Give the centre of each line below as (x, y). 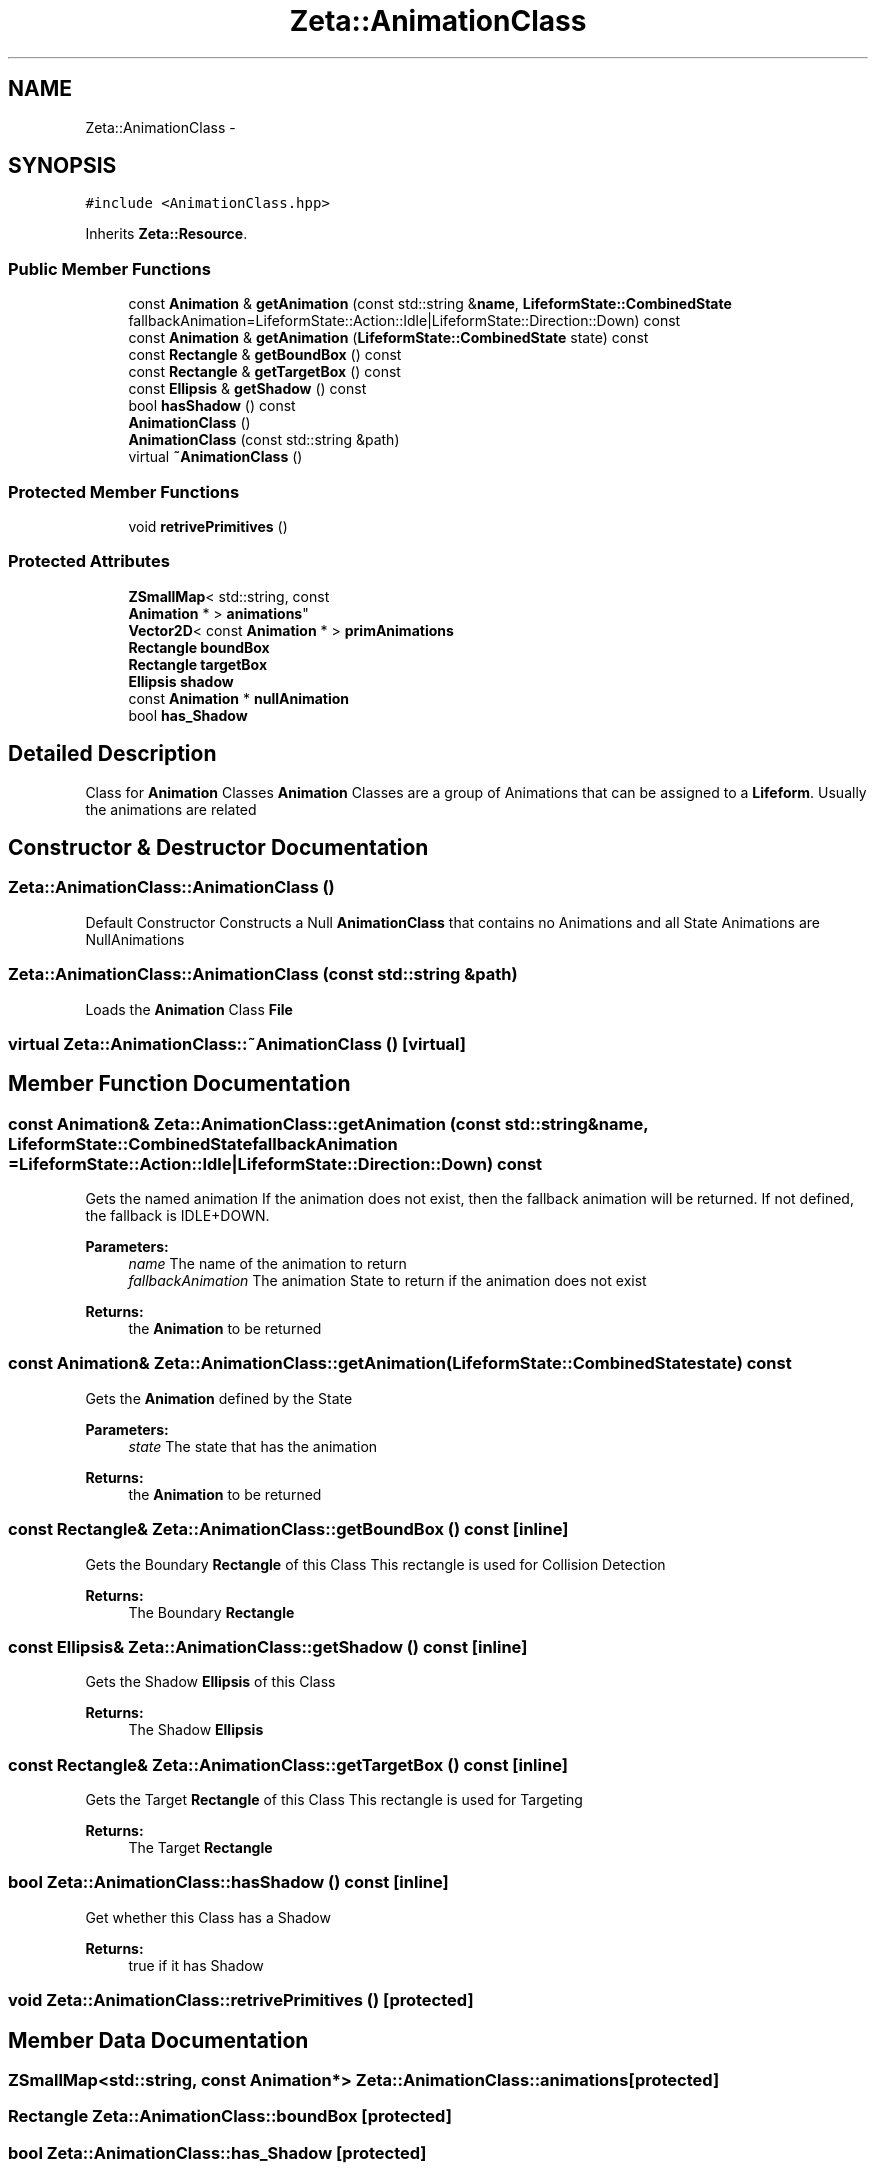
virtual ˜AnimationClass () (215, 457)
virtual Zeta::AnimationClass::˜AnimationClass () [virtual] (237, 1043)
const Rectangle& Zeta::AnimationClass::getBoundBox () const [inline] (288, 1529)
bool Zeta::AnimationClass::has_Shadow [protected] (217, 2152)
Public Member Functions (109, 268)
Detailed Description (112, 754)
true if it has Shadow (196, 1965)
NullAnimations (135, 939)
